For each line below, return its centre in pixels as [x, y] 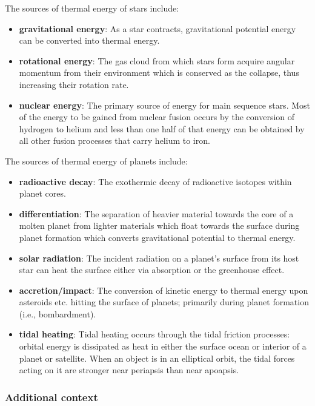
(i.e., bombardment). [58, 313]
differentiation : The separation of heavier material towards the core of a [156, 213]
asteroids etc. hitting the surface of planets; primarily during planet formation [164, 302]
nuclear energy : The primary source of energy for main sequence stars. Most [164, 105]
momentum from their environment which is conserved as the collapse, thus [159, 73]
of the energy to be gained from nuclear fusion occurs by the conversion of [157, 117]
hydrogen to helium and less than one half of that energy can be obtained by [162, 128]
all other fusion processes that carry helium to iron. [114, 140]
